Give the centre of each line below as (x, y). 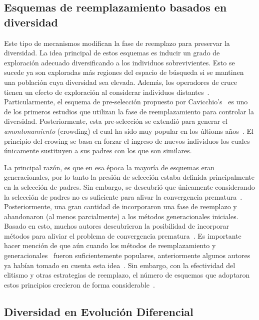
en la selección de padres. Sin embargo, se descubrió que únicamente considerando (129, 186)
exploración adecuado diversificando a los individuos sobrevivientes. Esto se (119, 62)
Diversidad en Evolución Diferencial (99, 311)
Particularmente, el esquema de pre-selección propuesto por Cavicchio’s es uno (126, 102)
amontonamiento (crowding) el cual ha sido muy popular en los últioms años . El (129, 131)
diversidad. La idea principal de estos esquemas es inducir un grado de (112, 53)
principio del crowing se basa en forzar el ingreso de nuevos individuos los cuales (127, 141)
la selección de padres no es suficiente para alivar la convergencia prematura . (123, 196)
